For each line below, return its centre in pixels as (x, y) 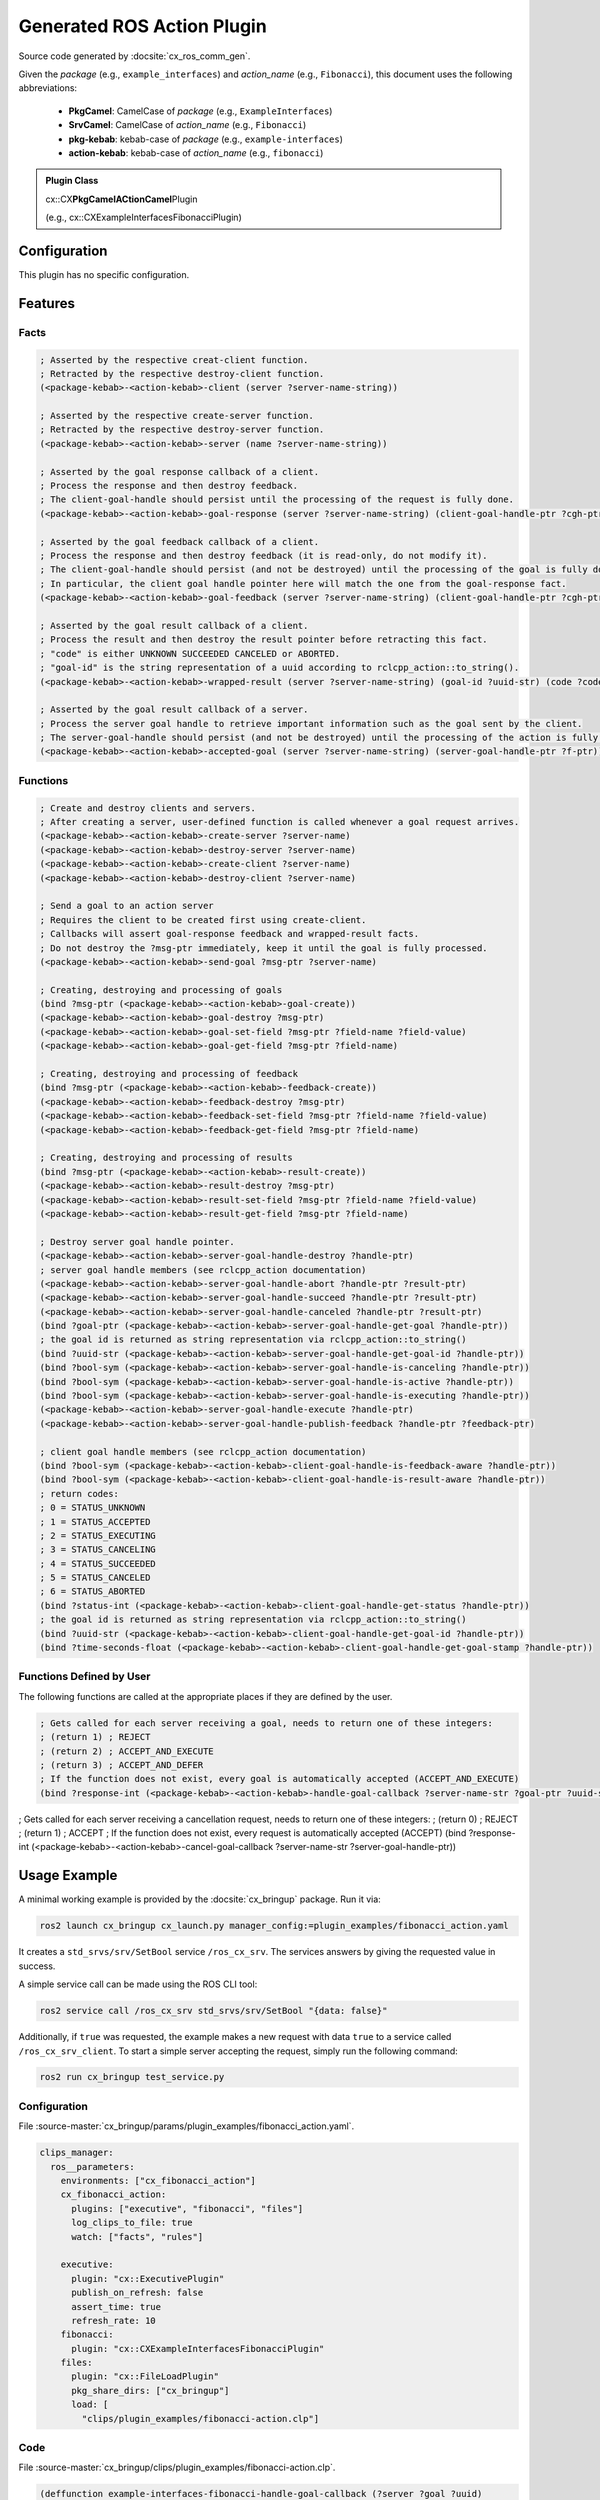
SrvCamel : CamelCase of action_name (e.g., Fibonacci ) (187, 125)
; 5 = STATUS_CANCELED (95, 1578)
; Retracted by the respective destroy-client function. (182, 373)
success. (37, 1966)
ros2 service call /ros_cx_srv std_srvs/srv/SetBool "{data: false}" (213, 2011)
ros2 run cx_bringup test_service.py (132, 2077)
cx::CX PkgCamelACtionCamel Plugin (121, 199)
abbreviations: (48, 88)
